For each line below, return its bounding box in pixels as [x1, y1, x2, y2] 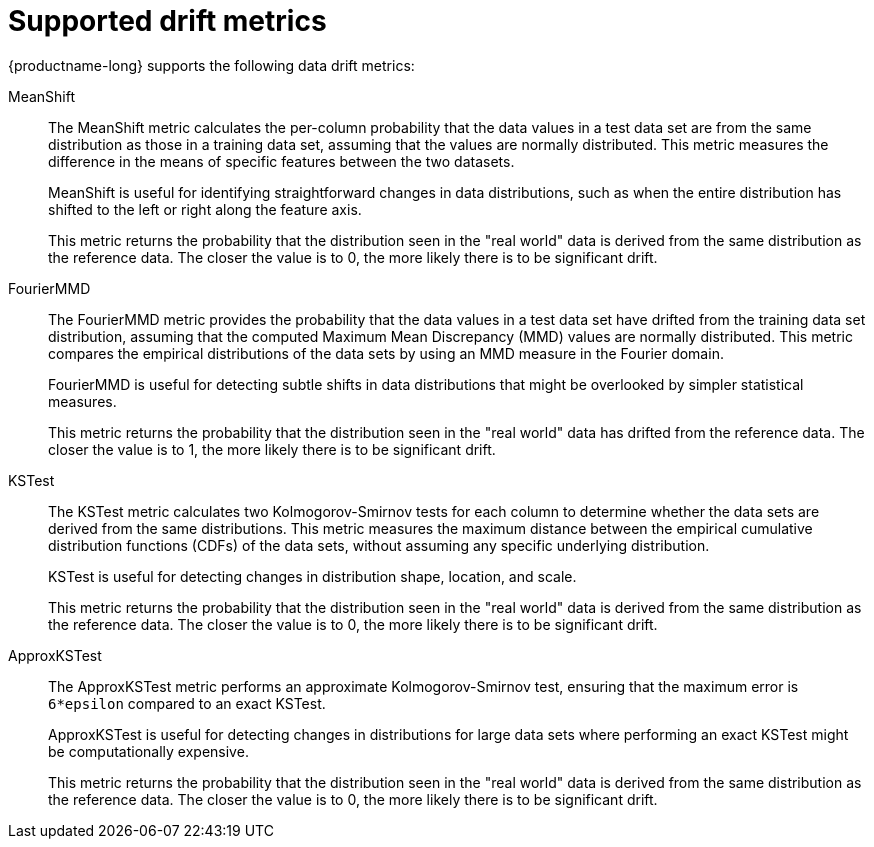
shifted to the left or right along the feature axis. [48, 200, 362, 218]
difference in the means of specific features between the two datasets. [48, 152, 515, 170]
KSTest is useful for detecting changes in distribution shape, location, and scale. [48, 567, 577, 585]
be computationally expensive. [48, 742, 249, 760]
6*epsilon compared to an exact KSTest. [48, 694, 326, 712]
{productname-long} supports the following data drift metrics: [8, 56, 415, 74]
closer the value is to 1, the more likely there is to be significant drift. [48, 440, 496, 458]
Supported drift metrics [8, 4, 327, 38]
